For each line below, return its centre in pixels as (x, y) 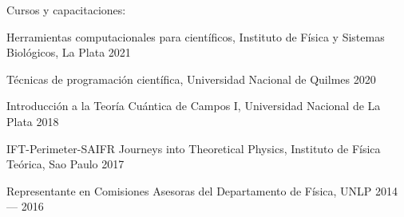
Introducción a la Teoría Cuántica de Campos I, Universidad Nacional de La (194, 106)
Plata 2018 (33, 121)
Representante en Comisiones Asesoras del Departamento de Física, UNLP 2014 (202, 190)
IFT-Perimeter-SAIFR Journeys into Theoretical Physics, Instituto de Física (194, 148)
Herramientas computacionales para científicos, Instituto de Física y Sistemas (196, 36)
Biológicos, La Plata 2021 (69, 52)
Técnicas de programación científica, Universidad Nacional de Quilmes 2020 (191, 79)
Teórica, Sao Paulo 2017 (65, 164)
